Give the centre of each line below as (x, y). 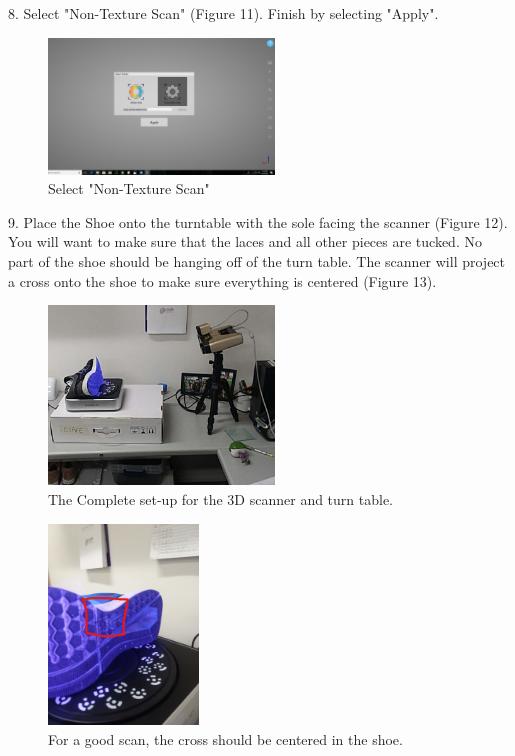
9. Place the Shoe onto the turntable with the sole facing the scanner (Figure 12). (258, 221)
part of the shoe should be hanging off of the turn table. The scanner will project (257, 261)
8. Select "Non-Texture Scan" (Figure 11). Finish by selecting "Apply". (223, 13)
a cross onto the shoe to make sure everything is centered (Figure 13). (222, 280)
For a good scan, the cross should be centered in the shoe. (225, 738)
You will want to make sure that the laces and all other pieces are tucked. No (245, 241)
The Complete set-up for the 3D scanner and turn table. (221, 498)
